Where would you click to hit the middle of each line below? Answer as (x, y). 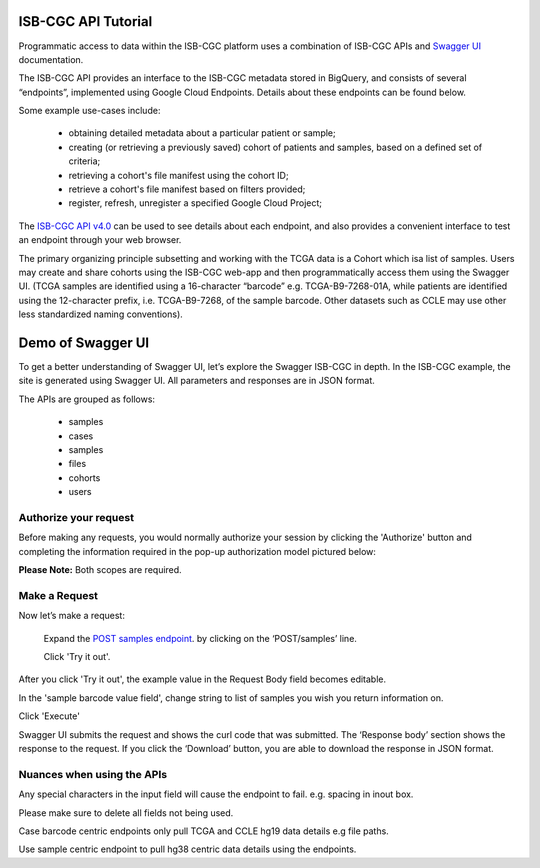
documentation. (51, 59)
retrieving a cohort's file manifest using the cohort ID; (178, 175)
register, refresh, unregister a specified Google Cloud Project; (195, 203)
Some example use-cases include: (89, 111)
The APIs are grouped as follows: (86, 399)
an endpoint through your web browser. (100, 240)
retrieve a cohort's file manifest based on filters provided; (187, 189)
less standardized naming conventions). (101, 314)
